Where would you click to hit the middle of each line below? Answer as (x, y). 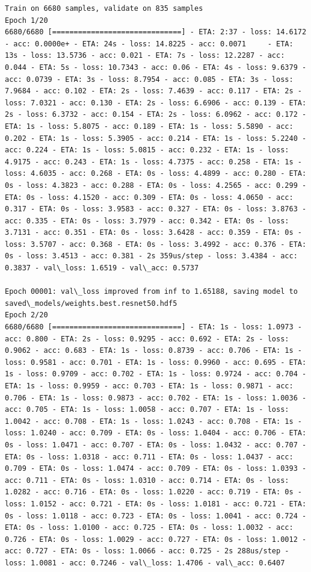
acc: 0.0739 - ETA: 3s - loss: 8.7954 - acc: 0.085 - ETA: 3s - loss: (149, 79)
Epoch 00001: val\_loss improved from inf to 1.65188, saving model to (151, 292)
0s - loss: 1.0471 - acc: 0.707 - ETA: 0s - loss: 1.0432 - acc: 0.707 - (156, 445)
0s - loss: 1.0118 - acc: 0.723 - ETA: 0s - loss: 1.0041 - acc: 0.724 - (156, 516)
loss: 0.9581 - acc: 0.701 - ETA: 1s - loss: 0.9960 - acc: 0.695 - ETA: (156, 362)
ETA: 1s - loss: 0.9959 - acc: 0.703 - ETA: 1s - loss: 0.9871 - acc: (149, 386)
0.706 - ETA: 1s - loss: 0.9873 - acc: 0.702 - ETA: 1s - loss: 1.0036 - (156, 398)
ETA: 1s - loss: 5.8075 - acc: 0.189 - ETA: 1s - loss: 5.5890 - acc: (149, 126)
